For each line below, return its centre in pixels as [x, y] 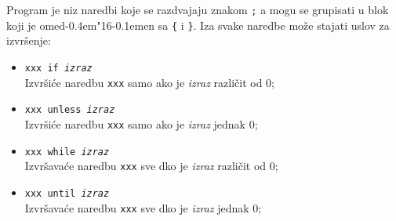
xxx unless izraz [70, 110]
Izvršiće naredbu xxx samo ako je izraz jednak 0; [141, 123]
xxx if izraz [58, 68]
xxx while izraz [67, 152]
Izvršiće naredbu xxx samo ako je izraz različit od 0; [149, 82]
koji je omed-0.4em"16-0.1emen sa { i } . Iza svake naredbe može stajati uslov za [198, 25]
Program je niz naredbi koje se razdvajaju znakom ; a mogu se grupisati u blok [198, 9]
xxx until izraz [67, 193]
